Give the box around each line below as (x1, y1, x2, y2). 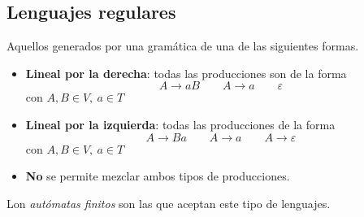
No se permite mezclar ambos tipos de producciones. (25, 167, 290, 184)
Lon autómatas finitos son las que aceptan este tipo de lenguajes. (6, 194, 331, 211)
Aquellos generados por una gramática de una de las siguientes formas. (6, 37, 359, 54)
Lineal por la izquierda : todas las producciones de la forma (25, 115, 336, 132)
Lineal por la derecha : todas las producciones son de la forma (25, 64, 347, 81)
